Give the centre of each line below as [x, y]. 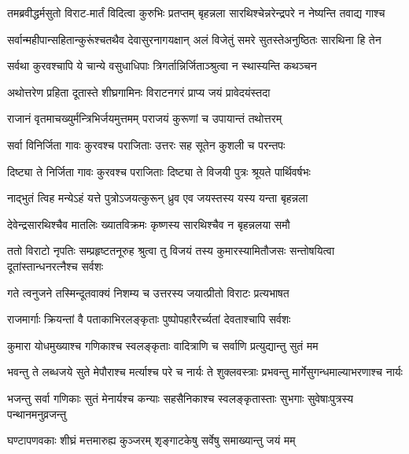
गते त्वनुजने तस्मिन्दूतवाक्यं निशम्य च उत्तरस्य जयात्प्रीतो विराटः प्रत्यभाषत [148, 292]
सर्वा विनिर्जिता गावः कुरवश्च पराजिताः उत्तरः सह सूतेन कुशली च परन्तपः [146, 144]
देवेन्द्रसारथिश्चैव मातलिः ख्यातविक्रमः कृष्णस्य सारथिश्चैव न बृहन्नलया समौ [149, 224]
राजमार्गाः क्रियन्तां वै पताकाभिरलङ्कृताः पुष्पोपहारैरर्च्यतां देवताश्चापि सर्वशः [149, 319]
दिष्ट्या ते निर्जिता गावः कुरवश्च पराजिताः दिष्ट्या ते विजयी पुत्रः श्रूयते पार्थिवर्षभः [159, 171]
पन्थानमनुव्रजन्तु [37, 413]
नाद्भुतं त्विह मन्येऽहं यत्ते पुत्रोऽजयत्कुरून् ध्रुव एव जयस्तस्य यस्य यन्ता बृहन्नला [158, 198]
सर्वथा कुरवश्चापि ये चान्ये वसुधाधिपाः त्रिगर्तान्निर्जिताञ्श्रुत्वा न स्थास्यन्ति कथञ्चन [162, 66]
